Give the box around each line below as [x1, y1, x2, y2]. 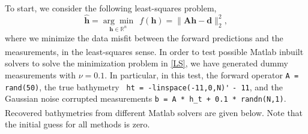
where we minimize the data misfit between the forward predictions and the [5, 31, 283, 44]
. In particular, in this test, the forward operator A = [104, 69, 299, 81]
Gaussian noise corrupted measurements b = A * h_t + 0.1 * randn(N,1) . [5, 92, 286, 105]
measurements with [5, 69, 76, 81]
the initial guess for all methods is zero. [5, 118, 150, 130]
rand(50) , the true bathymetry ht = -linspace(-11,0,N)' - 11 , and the [5, 80, 283, 93]
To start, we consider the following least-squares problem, [5, 2, 217, 14]
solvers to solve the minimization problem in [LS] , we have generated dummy [5, 57, 288, 69]
